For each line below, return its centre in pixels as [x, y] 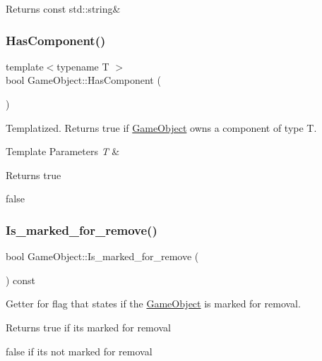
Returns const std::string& [63, 8]
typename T [83, 66]
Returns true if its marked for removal [88, 327]
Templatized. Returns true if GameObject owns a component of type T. [161, 127]
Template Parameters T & [63, 151]
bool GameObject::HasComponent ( [83, 80]
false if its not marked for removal [79, 351]
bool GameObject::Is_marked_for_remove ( [102, 256]
